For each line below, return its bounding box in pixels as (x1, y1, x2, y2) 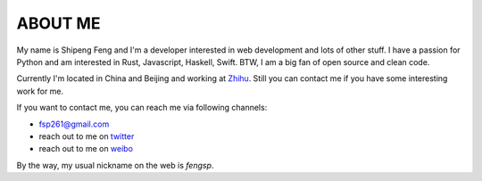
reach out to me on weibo (38, 144, 134, 154)
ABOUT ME (16, 13, 101, 33)
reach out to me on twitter (38, 130, 135, 142)
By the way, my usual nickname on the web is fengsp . (16, 160, 214, 170)
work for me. (16, 86, 64, 96)
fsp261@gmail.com (38, 119, 110, 129)
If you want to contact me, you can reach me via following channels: (16, 103, 268, 113)
